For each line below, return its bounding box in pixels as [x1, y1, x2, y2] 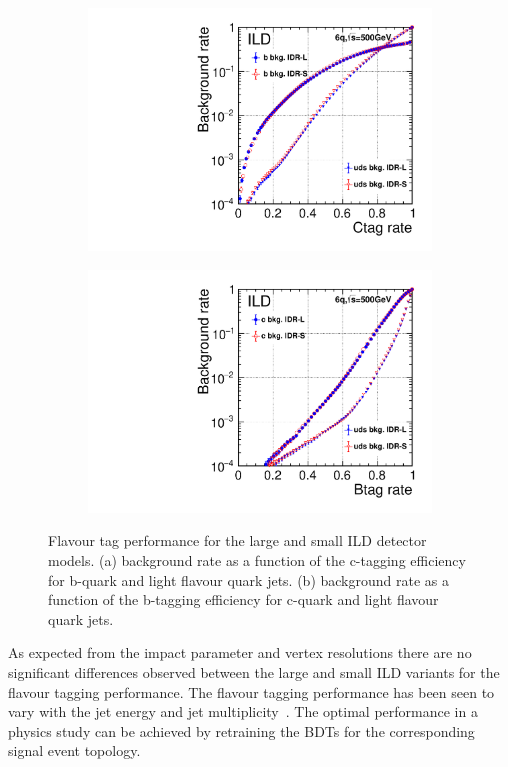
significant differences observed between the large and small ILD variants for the [8, 661, 500, 682]
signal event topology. [8, 740, 141, 761]
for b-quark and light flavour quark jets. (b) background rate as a [48, 569, 450, 590]
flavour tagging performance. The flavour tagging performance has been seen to [8, 681, 495, 702]
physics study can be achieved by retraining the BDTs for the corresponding [8, 720, 475, 741]
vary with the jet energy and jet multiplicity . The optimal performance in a [8, 701, 478, 722]
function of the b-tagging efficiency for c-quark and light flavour [48, 589, 439, 610]
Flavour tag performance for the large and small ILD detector [48, 530, 427, 551]
